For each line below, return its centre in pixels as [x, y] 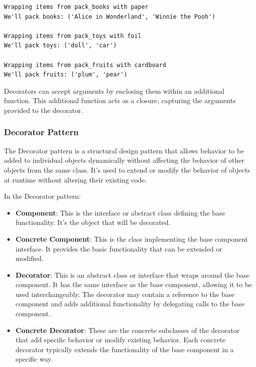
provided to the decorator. [44, 110]
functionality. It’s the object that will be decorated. [93, 222]
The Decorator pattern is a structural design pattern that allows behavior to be [124, 150]
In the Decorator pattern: [42, 196]
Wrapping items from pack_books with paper [76, 7]
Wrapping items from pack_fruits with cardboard [85, 65]
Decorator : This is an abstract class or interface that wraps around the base [132, 275]
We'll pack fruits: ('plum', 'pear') [66, 75]
